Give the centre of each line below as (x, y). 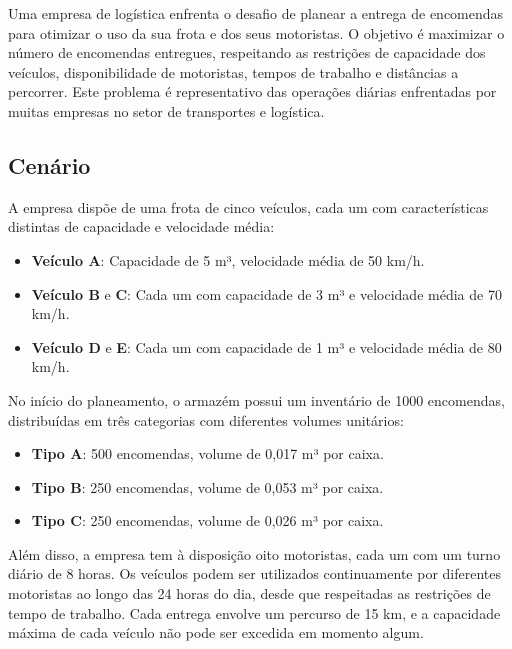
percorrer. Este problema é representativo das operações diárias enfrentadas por (252, 91)
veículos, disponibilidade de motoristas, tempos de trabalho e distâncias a (233, 71)
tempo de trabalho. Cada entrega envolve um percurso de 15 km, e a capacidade (254, 612)
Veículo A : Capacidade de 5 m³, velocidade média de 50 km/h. (228, 259)
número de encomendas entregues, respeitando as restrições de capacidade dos (247, 52)
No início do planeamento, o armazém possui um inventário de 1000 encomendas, (256, 399)
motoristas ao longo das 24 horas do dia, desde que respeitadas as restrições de (249, 593)
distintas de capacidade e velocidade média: (141, 226)
